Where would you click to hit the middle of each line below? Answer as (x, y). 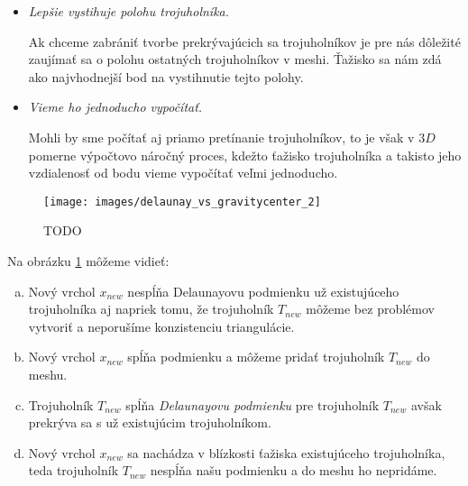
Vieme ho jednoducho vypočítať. (115, 107)
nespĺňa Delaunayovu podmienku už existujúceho (263, 291)
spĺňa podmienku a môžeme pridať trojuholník (256, 357)
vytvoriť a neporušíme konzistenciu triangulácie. (161, 326)
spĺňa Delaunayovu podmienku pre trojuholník (252, 404)
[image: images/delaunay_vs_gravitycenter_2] (182, 202)
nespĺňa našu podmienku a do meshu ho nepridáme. (294, 470)
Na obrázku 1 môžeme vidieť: (88, 261)
